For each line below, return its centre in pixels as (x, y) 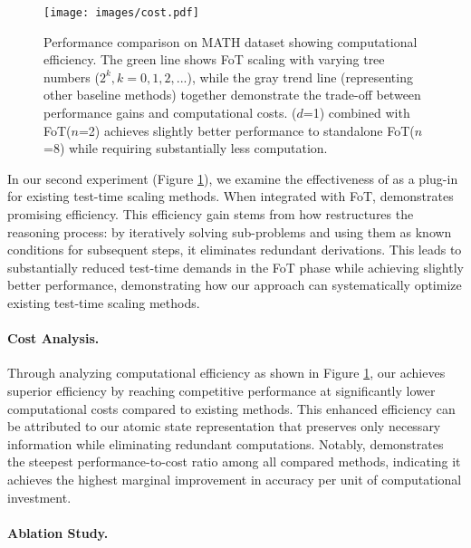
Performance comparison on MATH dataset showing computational (231, 41)
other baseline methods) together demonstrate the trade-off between (232, 95)
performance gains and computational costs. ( (170, 113)
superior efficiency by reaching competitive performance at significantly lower (221, 390)
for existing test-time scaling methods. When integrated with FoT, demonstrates (231, 196)
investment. (39, 497)
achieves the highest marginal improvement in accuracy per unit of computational (235, 479)
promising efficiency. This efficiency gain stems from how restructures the (211, 214)
